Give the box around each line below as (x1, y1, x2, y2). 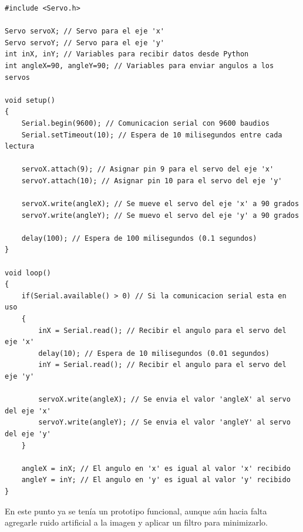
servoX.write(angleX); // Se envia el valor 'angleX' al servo (38, 395, 291, 404)
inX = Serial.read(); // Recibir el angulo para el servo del (38, 326, 287, 335)
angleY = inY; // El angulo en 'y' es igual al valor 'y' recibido (21, 476, 291, 484)
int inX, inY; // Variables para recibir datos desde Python (5, 50, 249, 59)
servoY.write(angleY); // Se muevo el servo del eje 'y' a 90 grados (21, 211, 299, 220)
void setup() (5, 96, 55, 105)
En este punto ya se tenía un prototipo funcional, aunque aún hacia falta (5, 504, 267, 517)
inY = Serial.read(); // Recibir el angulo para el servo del (38, 361, 287, 369)
